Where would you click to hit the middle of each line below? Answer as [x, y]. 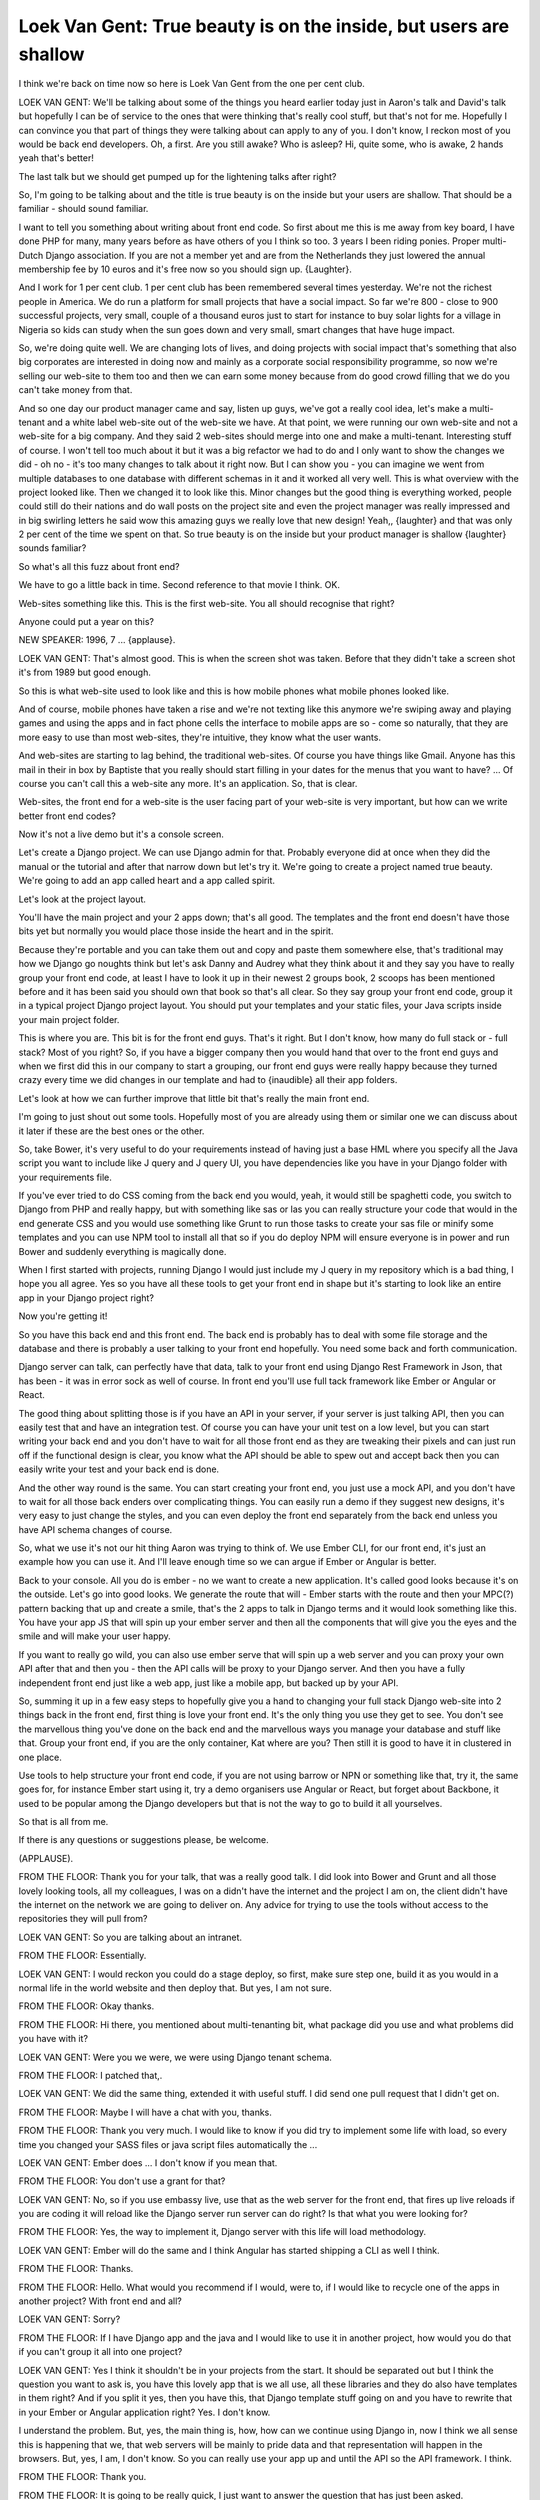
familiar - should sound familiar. [83, 209]
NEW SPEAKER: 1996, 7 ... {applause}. [97, 640]
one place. [40, 1757]
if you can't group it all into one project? [100, 2352]
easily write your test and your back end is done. [119, 1469]
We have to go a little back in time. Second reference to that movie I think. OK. [179, 585]
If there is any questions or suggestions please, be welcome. [143, 1840]
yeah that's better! [56, 158]
